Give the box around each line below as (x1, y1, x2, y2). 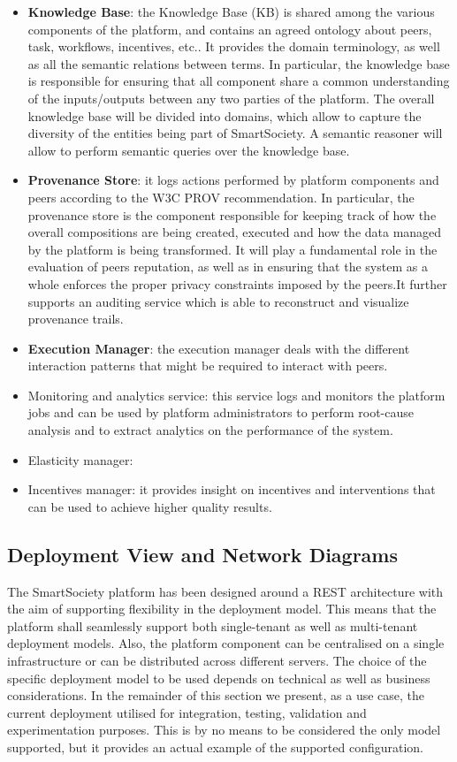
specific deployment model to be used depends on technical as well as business (7, 668, 430, 687)
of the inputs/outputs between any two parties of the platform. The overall (27, 88, 435, 107)
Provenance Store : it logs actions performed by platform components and (27, 171, 439, 189)
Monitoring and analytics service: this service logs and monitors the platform (27, 385, 446, 404)
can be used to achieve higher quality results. (27, 497, 272, 515)
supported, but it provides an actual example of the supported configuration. (7, 737, 424, 756)
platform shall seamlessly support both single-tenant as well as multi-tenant (7, 616, 418, 635)
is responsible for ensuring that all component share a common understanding (27, 72, 450, 90)
